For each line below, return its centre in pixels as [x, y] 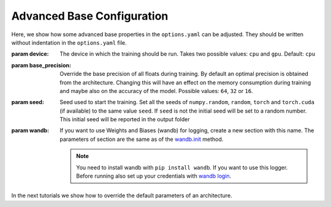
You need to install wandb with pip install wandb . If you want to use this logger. [182, 167]
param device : [30, 54]
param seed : [28, 102]
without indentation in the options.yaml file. [69, 42]
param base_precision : [41, 65]
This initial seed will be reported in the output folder [125, 119]
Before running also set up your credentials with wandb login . [154, 176]
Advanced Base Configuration [90, 16]
